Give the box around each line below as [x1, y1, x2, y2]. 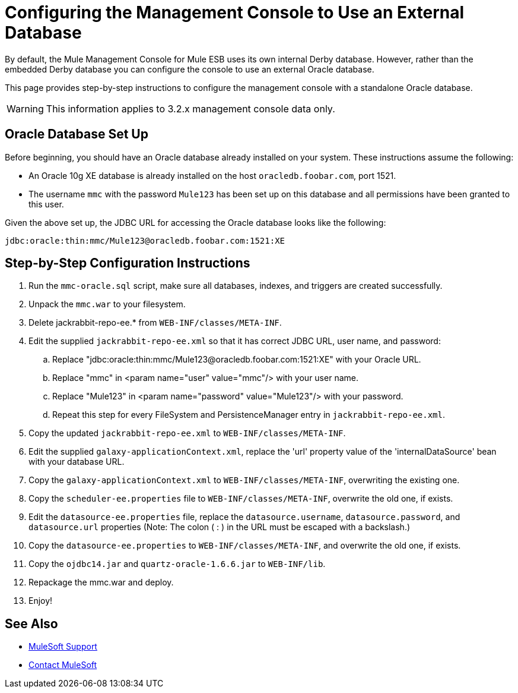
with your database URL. [28, 456, 125, 467]
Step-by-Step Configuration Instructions [5, 256, 250, 271]
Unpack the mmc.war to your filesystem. [28, 299, 186, 310]
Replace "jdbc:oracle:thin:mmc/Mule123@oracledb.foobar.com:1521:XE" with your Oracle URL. [52, 354, 421, 365]
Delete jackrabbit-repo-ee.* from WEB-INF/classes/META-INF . [28, 317, 282, 328]
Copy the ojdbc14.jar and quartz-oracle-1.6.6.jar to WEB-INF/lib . [28, 559, 326, 569]
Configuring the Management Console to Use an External [5, 2, 465, 23]
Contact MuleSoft [28, 660, 97, 670]
